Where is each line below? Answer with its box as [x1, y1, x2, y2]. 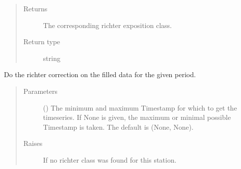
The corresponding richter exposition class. [43, 20, 172, 30]
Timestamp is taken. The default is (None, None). [43, 121, 194, 132]
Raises [23, 138, 43, 148]
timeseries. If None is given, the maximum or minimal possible [43, 112, 231, 122]
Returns [23, 3, 48, 13]
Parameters [23, 85, 57, 96]
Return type [23, 36, 60, 47]
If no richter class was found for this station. [43, 154, 177, 165]
